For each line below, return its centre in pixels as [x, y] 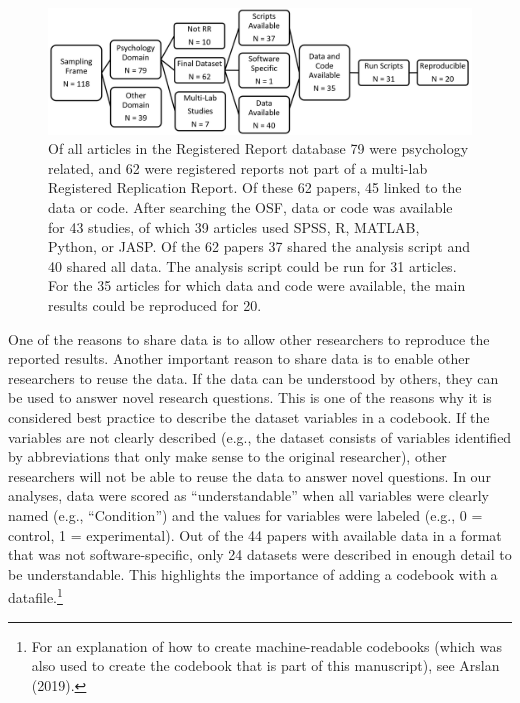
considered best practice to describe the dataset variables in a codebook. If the [249, 417]
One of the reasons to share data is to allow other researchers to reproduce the [249, 338]
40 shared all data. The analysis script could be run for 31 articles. [252, 265]
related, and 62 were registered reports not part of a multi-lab [238, 167]
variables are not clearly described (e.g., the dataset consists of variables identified [260, 436]
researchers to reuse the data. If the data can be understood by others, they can [253, 377]
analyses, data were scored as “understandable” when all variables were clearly [248, 495]
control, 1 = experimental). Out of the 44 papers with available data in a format [255, 534]
